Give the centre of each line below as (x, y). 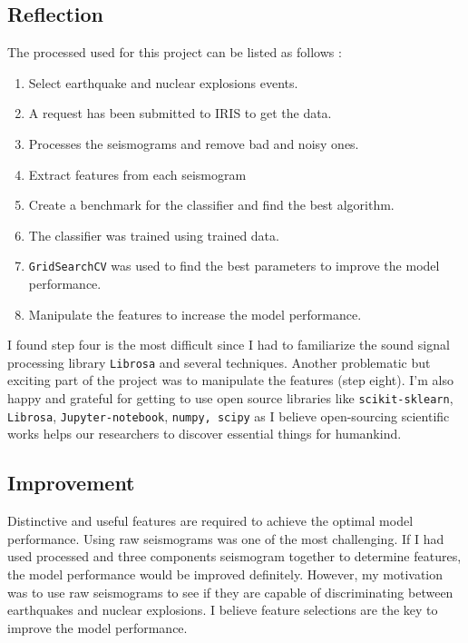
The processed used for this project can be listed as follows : (175, 52)
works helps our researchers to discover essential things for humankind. (205, 434)
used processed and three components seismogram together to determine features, (234, 556)
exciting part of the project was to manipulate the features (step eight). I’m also (230, 380)
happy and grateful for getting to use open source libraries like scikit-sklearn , (230, 398)
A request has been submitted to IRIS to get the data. (180, 113)
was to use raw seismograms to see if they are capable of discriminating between (230, 592)
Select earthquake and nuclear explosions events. (163, 82)
